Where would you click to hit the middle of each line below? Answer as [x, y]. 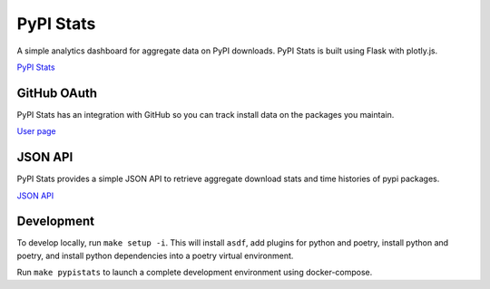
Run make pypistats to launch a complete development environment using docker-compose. [195, 273]
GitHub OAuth [57, 93]
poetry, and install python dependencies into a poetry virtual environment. [155, 255]
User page [36, 131]
